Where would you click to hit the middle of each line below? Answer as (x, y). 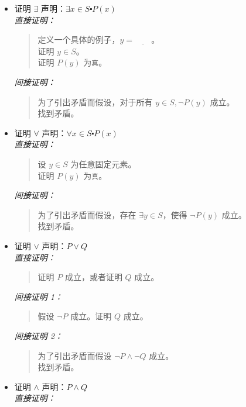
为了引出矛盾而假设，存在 (87, 214)
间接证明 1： (38, 296)
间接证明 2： (38, 336)
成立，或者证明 (93, 277)
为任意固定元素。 (103, 164)
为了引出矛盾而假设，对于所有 (95, 101)
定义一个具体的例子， (79, 39)
